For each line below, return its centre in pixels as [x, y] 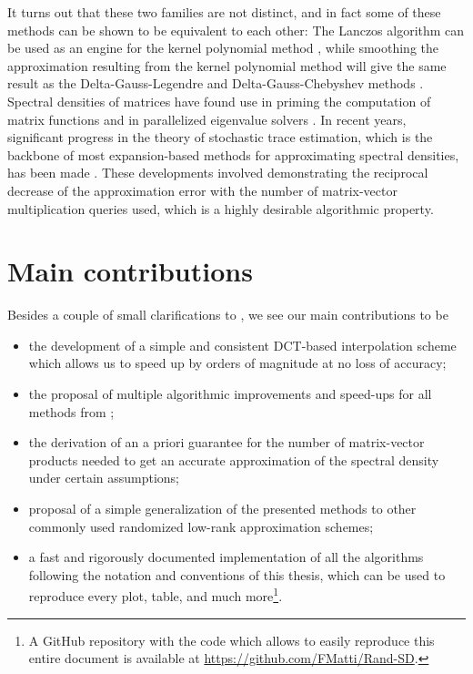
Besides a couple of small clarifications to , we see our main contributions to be [228, 315]
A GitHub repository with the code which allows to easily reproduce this [231, 640]
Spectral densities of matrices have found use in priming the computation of [219, 101]
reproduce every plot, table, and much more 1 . [156, 595]
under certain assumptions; [104, 478]
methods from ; [71, 411]
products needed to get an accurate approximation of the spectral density [234, 460]
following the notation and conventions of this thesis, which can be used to [237, 574]
